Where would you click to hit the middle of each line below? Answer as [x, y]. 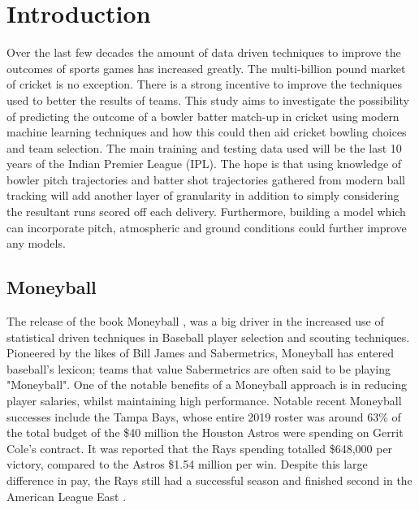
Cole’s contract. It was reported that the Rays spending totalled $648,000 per [200, 448]
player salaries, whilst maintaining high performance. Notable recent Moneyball [204, 401]
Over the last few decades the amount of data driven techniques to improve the [204, 52]
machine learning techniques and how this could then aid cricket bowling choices [207, 132]
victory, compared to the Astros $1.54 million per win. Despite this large [187, 464]
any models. [36, 243]
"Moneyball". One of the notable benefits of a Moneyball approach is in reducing [207, 385]
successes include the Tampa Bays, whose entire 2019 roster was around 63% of [204, 416]
